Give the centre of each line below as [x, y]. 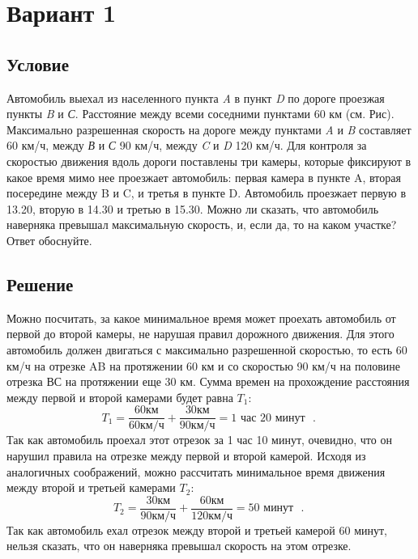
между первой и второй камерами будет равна [120, 397]
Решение [40, 284]
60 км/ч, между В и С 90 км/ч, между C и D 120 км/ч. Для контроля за [187, 145]
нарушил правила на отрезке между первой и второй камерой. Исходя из [186, 455]
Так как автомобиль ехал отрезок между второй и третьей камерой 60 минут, [197, 529]
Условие [38, 64]
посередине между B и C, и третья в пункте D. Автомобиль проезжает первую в [207, 193]
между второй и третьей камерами [91, 487]
